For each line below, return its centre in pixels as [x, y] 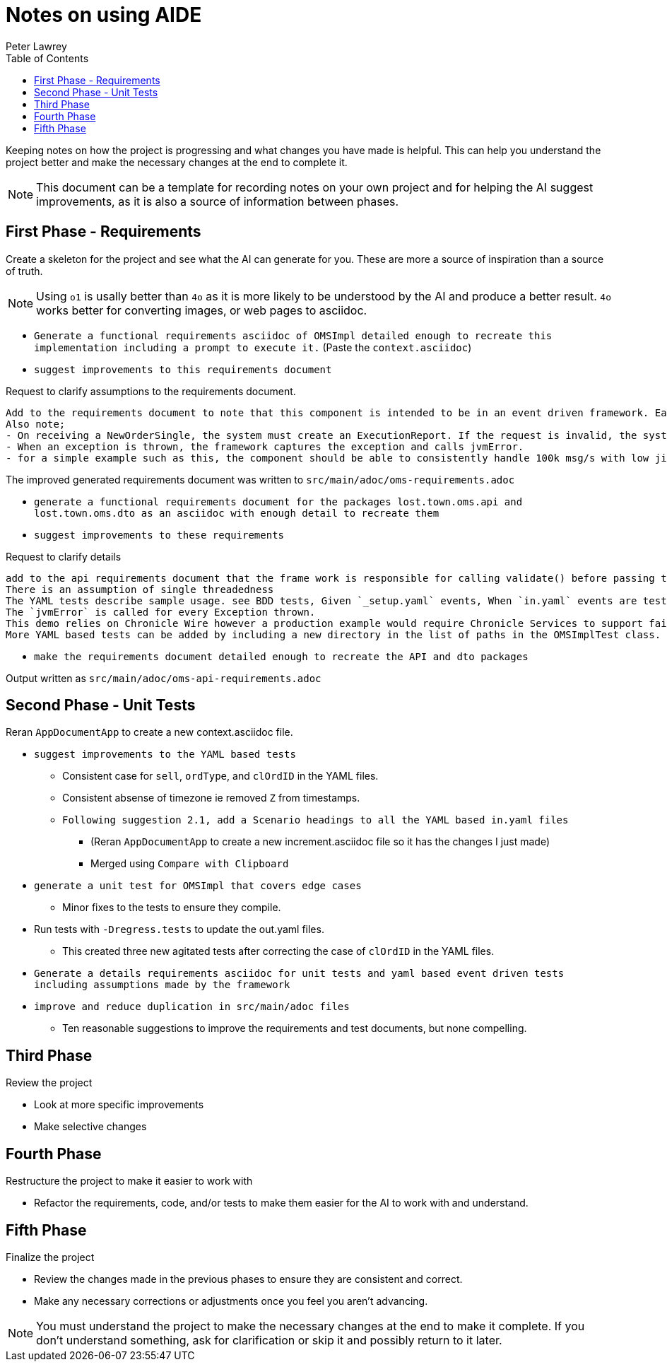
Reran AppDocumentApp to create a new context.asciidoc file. [149, 732]
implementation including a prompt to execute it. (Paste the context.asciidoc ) [253, 347]
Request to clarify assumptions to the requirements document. [151, 391]
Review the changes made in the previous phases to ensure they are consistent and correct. [248, 1279]
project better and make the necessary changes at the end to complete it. [177, 162]
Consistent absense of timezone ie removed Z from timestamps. [211, 798]
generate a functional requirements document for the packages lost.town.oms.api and [278, 501]
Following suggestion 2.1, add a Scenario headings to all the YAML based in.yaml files [315, 820]
